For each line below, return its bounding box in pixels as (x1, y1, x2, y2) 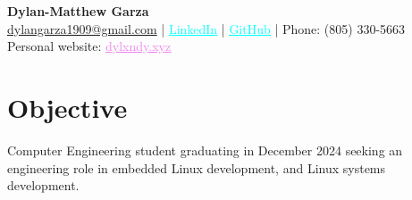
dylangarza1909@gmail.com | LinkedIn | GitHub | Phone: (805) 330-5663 (7, 19, 406, 37)
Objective (7, 88, 128, 125)
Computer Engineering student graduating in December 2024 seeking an (7, 140, 403, 159)
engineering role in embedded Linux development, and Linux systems (7, 158, 386, 177)
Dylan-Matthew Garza (7, 2, 149, 20)
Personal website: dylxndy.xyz (7, 37, 172, 55)
